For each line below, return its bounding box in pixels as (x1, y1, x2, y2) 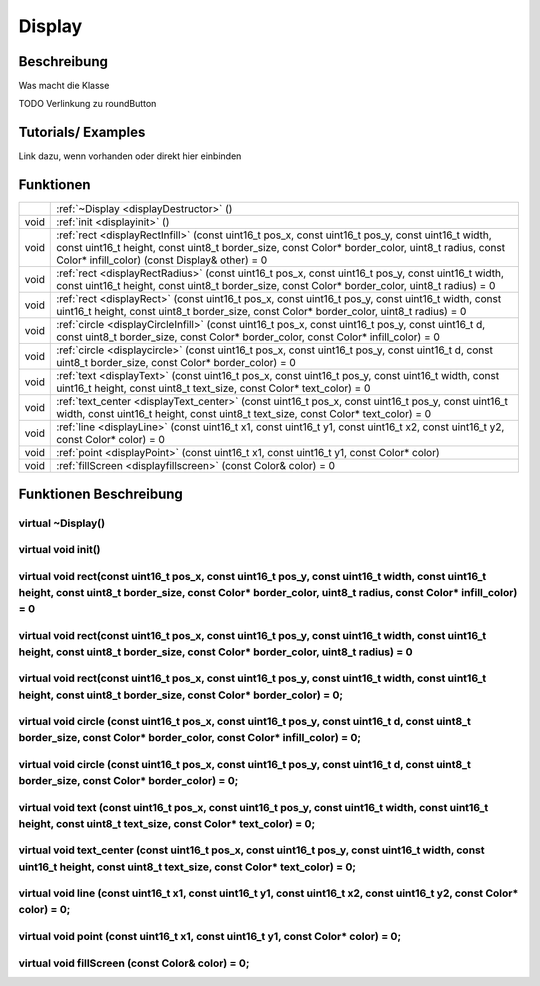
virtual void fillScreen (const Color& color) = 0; (18, 956, 250, 970)
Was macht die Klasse (18, 80, 110, 92)
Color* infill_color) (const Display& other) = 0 (56, 253, 268, 267)
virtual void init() (18, 543, 101, 557)
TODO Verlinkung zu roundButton (18, 98, 157, 110)
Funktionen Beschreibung (18, 485, 184, 502)
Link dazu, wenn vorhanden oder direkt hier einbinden (18, 150, 242, 162)
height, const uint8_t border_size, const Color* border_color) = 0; (18, 688, 344, 702)
